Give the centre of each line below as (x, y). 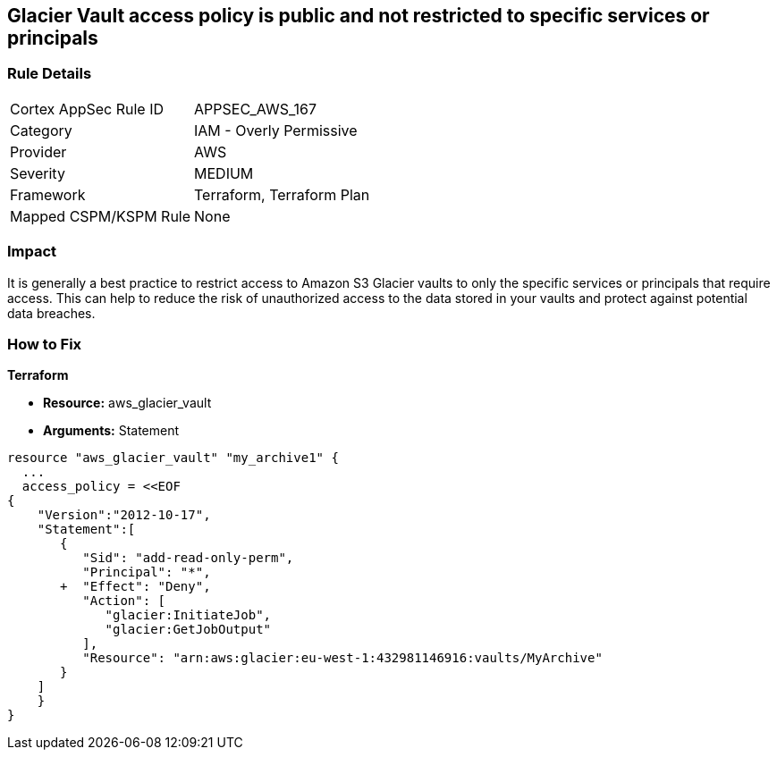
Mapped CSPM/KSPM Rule (101, 216)
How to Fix (45, 344)
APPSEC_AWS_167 (255, 109)
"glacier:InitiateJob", (188, 615)
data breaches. (51, 313)
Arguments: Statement (111, 431)
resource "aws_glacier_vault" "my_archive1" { (173, 458)
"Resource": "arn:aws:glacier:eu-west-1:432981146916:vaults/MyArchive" (342, 658)
